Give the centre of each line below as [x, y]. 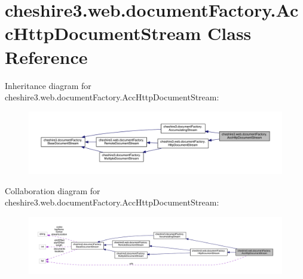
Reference [46, 56]
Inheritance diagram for [48, 85]
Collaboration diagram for [53, 190]
